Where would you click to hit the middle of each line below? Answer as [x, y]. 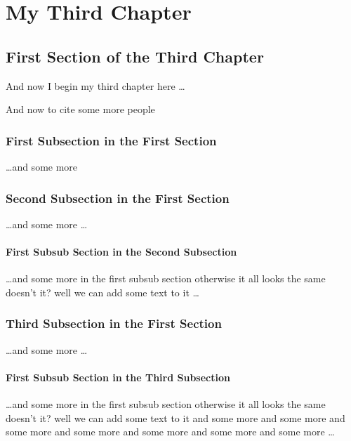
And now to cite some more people [80, 109]
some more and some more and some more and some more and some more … [170, 432]
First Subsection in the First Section [111, 140]
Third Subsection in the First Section [114, 323]
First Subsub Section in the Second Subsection [121, 251]
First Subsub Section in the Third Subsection [118, 377]
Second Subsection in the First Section [118, 198]
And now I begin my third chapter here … [95, 85]
